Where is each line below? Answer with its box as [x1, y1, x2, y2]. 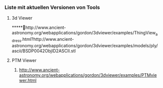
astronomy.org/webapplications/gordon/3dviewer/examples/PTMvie [19, 72, 157, 78]
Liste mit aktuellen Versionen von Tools [4, 4, 100, 11]
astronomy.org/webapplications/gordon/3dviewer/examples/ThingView [11, 30, 156, 36]
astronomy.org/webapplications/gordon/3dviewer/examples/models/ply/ [11, 42, 158, 48]
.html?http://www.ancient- [21, 36, 74, 42]
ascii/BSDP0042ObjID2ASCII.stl [11, 48, 76, 54]
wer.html [19, 77, 37, 83]
